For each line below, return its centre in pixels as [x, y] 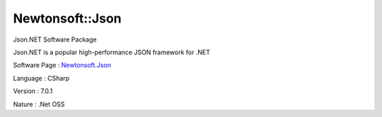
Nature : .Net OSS [39, 104]
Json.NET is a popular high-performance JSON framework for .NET [111, 52]
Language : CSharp [41, 78]
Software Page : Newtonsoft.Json [62, 65]
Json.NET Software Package [55, 39]
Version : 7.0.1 [33, 91]
